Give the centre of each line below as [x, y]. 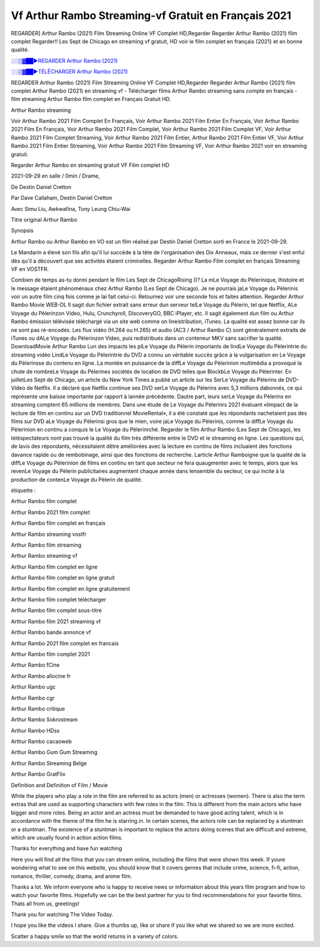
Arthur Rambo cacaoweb [41, 741]
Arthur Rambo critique [38, 708]
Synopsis [22, 231]
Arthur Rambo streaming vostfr [49, 534]
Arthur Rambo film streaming [46, 545]
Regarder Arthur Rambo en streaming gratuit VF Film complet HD [90, 165]
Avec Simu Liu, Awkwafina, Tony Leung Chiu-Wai [71, 209]
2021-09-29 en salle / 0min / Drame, [55, 176]
